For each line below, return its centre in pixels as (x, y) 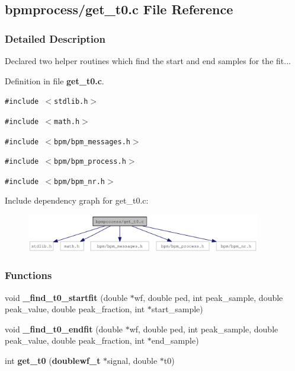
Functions (28, 275)
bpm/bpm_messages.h (92, 142)
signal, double (132, 360)
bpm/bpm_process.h (90, 162)
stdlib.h (71, 102)
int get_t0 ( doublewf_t (53, 360)
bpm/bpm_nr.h (79, 181)
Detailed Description (55, 38)
